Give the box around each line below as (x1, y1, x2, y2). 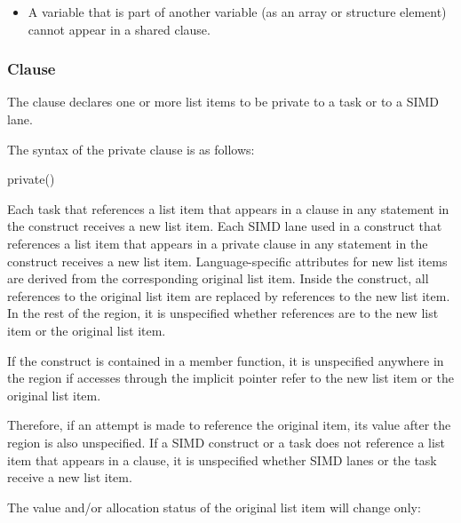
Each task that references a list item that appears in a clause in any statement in (7, 199, 449, 218)
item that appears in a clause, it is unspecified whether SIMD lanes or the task (7, 450, 437, 469)
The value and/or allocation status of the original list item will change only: (7, 497, 421, 516)
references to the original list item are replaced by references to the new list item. (7, 286, 450, 305)
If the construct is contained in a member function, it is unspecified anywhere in (7, 351, 444, 369)
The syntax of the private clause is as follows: (7, 139, 255, 158)
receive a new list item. (7, 468, 132, 487)
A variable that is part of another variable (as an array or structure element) (28, 3, 447, 20)
